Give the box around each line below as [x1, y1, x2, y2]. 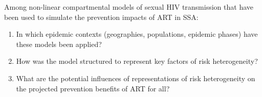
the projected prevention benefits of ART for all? [16, 83, 170, 93]
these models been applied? [16, 38, 102, 49]
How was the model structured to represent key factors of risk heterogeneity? [16, 56, 258, 66]
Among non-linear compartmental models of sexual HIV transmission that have [4, 2, 253, 12]
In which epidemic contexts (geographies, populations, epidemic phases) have [16, 29, 258, 39]
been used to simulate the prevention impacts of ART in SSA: [4, 11, 199, 22]
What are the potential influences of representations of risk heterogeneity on [16, 72, 255, 83]
